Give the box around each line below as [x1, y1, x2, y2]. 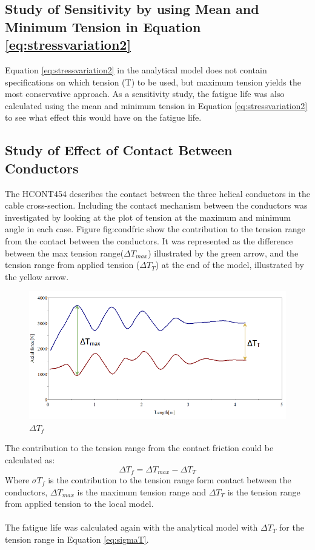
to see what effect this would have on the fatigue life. [5, 111, 202, 124]
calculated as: [5, 454, 55, 466]
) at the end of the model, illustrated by [155, 258, 304, 271]
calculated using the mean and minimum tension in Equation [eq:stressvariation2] [5, 99, 308, 112]
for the [279, 521, 304, 534]
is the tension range [227, 485, 300, 498]
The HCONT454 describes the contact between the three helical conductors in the [5, 187, 310, 200]
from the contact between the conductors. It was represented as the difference [5, 234, 293, 247]
